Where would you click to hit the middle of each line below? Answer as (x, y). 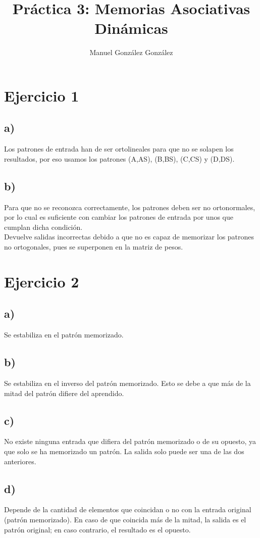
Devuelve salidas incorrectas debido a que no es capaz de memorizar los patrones (129, 237)
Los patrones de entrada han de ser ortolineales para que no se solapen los (119, 149)
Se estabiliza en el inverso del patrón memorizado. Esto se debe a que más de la (127, 383)
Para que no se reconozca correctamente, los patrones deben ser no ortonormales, (130, 207)
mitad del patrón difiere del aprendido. (64, 393)
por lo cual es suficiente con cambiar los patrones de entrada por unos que (119, 217)
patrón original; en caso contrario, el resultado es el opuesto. (97, 529)
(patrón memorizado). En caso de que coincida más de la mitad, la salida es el (125, 519)
